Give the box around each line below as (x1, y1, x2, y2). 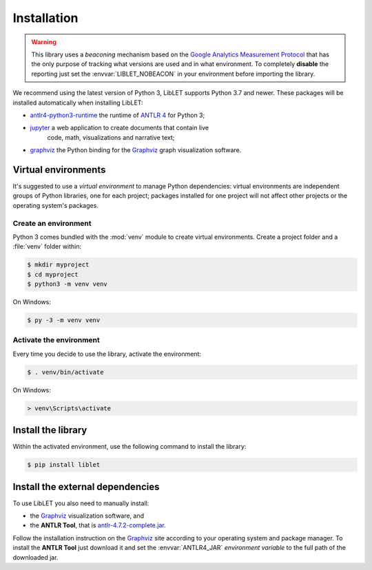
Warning (31, 38, 56, 46)
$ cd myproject (27, 271, 79, 278)
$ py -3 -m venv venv (27, 317, 101, 324)
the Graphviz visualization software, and (30, 511, 145, 520)
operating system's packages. (12, 201, 99, 209)
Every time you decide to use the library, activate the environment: (12, 350, 201, 358)
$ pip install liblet (27, 461, 101, 469)
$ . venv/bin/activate (27, 368, 104, 376)
